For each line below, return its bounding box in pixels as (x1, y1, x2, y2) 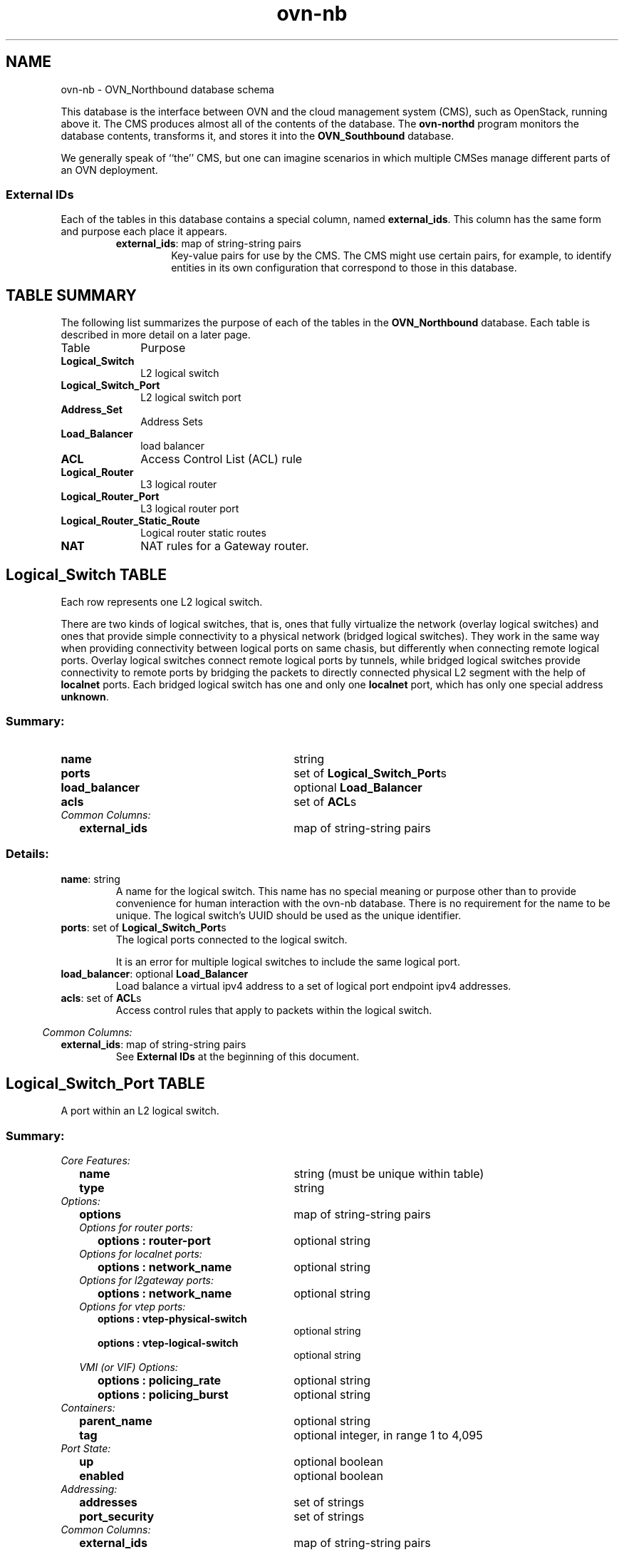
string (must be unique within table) (293, 1166, 484, 1181)
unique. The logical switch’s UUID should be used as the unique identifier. (115, 909, 462, 921)
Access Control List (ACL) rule (140, 452, 303, 467)
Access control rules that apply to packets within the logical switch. (115, 1003, 432, 1016)
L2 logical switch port (140, 391, 241, 404)
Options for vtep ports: (79, 1300, 186, 1313)
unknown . (61, 690, 109, 703)
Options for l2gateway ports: (79, 1274, 214, 1287)
